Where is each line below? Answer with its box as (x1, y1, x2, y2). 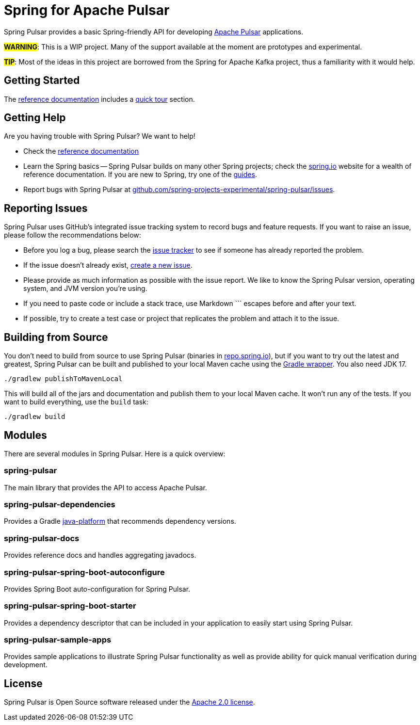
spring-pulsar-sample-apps (4, 635, 112, 645)
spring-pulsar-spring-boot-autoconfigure (4, 567, 165, 577)
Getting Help (4, 112, 66, 124)
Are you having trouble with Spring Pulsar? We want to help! (4, 132, 195, 141)
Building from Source (4, 331, 108, 343)
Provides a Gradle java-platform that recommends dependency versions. (4, 517, 236, 526)
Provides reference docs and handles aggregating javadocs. (4, 551, 196, 560)
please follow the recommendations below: (4, 231, 141, 240)
